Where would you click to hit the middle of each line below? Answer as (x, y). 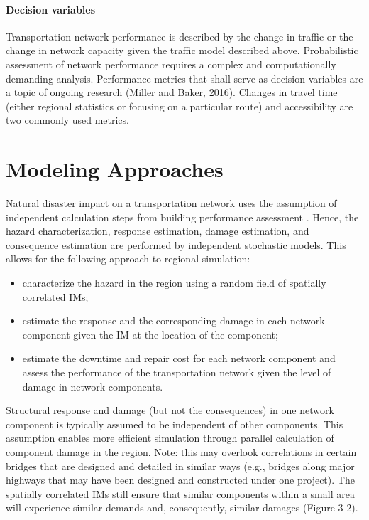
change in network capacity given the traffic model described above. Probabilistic (182, 50)
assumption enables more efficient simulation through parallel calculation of (170, 438)
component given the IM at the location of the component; (150, 334)
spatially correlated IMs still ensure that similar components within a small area (180, 493)
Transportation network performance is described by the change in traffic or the (180, 36)
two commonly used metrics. (67, 120)
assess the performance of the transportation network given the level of (177, 372)
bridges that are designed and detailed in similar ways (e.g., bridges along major (180, 466)
